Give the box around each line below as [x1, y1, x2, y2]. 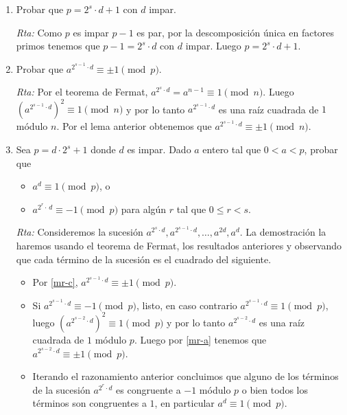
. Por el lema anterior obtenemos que [56, 119, 212, 133]
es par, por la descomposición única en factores [136, 25, 335, 39]
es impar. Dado [127, 142, 191, 157]
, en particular [154, 396, 215, 410]
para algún [121, 201, 167, 216]
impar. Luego [185, 38, 241, 53]
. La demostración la [239, 225, 326, 239]
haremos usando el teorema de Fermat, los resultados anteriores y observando [16, 238, 342, 253]
